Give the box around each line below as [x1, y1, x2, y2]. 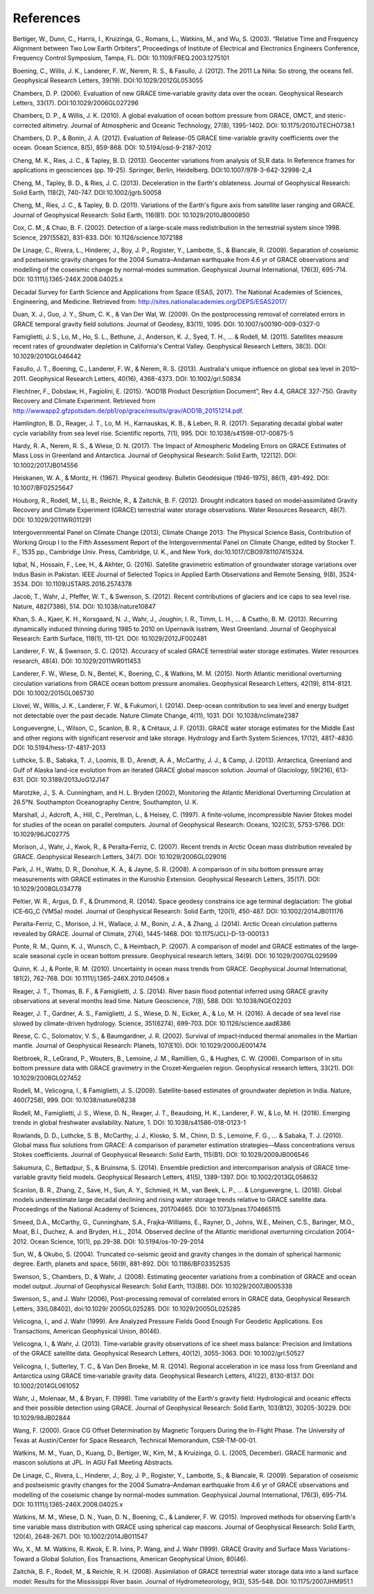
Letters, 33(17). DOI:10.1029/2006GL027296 [12, 98, 139, 107]
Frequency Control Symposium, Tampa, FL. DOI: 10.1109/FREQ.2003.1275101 [12, 54, 230, 62]
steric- [326, 112, 346, 120]
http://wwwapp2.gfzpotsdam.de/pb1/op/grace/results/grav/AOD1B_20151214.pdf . [12, 406, 244, 415]
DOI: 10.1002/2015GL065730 [12, 689, 95, 697]
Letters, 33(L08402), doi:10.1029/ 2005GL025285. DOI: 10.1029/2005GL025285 [12, 1304, 241, 1313]
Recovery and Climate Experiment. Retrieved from [12, 397, 156, 405]
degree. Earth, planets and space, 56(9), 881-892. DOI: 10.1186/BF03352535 [12, 1259, 231, 1268]
